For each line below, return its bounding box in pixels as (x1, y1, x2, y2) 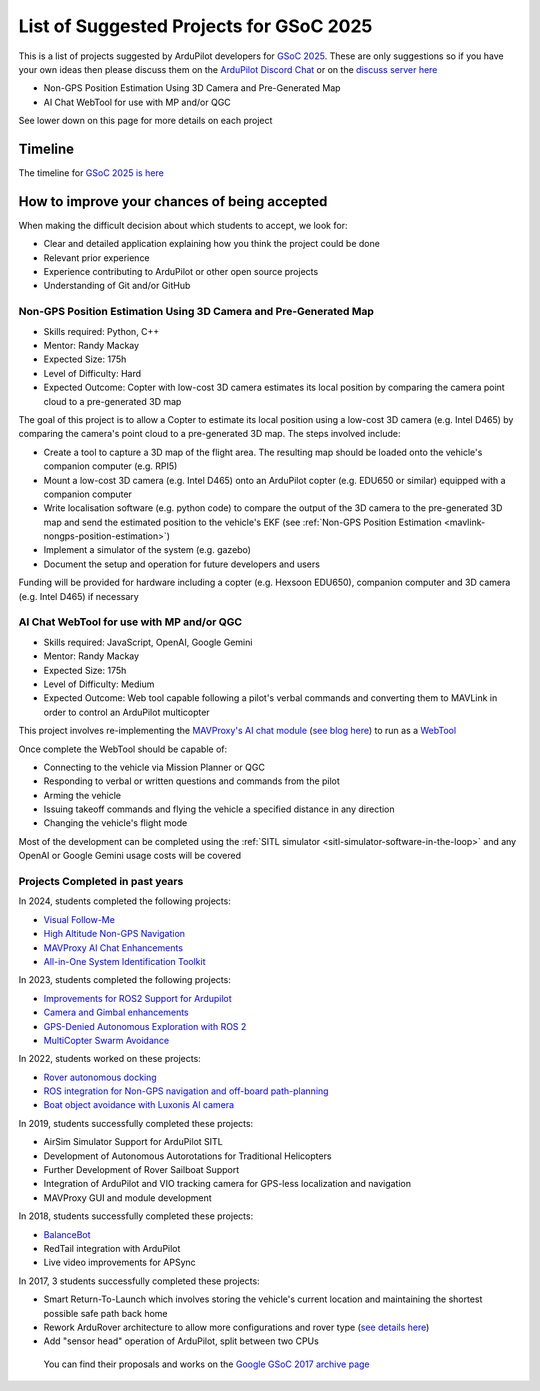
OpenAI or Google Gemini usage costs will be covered (18, 850, 242, 862)
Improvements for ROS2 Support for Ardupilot (43, 992, 232, 1004)
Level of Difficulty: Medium (43, 678, 155, 690)
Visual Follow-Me (43, 913, 115, 925)
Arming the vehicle (43, 789, 122, 801)
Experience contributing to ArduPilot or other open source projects (43, 266, 319, 278)
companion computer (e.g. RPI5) (43, 460, 178, 472)
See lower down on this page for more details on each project (18, 115, 273, 127)
